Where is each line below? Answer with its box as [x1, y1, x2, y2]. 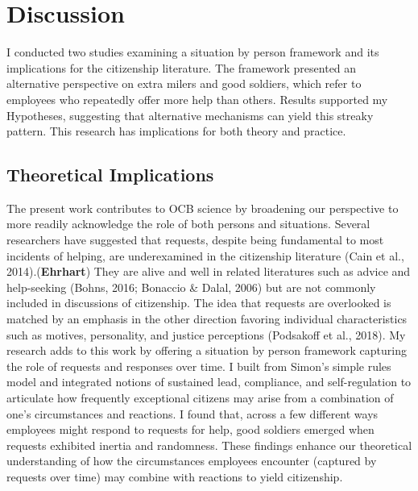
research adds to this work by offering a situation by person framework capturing [6, 342, 407, 359]
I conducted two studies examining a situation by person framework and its [6, 44, 379, 60]
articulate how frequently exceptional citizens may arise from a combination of [6, 389, 394, 406]
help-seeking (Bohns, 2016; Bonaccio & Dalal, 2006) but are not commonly [6, 278, 376, 295]
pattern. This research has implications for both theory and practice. [6, 123, 346, 139]
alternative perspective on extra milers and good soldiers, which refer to [6, 75, 362, 92]
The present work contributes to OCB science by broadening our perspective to [6, 199, 399, 216]
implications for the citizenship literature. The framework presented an [6, 59, 357, 76]
